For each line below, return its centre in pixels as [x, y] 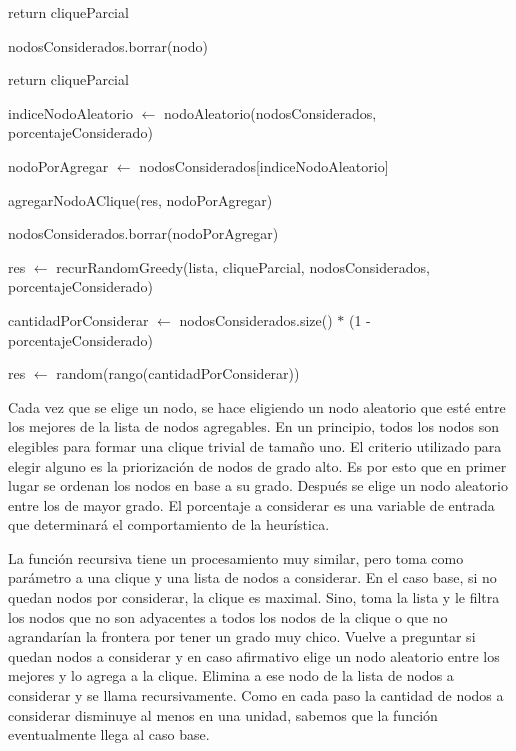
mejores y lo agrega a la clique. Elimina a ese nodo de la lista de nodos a [231, 675]
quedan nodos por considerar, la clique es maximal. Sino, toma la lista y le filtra [254, 597]
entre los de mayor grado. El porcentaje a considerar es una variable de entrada [251, 504]
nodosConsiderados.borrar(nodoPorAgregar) [143, 233]
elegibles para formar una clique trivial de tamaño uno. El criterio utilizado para [255, 445]
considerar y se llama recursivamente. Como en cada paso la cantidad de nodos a [256, 695]
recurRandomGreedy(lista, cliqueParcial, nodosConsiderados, [243, 266]
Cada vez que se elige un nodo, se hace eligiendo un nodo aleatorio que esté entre [257, 406]
